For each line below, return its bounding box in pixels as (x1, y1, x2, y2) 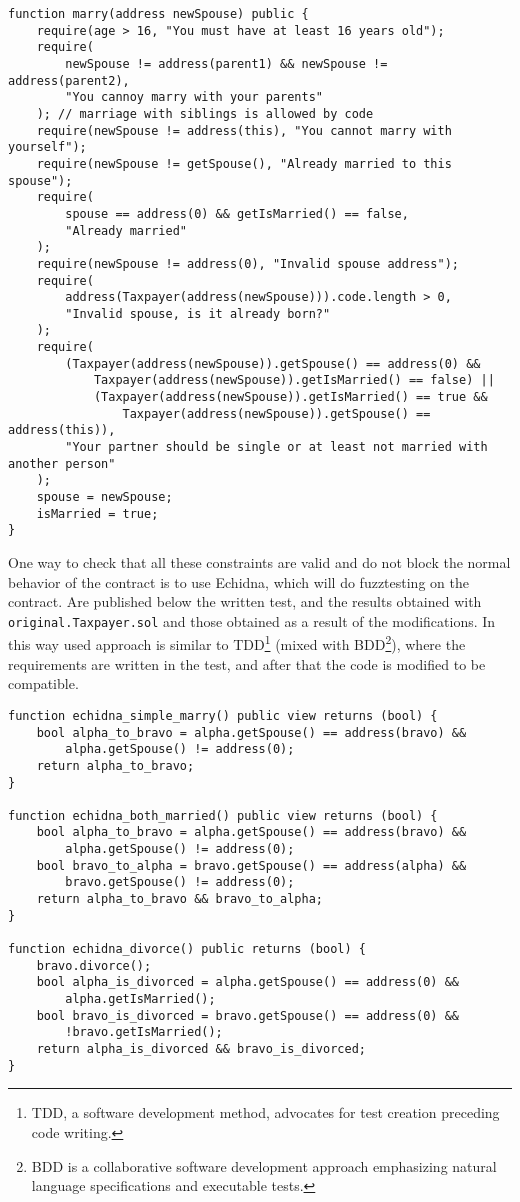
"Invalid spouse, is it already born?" (65, 306, 331, 321)
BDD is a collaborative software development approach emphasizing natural (31, 1155, 497, 1176)
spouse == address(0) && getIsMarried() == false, (65, 206, 409, 221)
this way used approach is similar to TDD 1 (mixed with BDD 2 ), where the (8, 631, 466, 655)
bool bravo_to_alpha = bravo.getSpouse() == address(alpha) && (36, 858, 467, 873)
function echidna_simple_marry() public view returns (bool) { (8, 708, 438, 723)
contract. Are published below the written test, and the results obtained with (8, 591, 482, 612)
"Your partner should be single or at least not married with (65, 440, 488, 455)
